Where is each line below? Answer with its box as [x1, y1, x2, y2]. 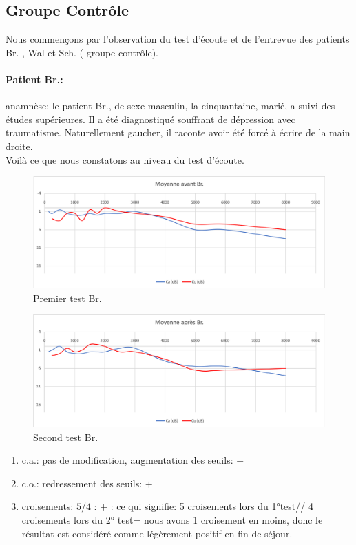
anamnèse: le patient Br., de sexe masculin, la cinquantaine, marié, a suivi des [6, 98, 335, 113]
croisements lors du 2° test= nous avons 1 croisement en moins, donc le [21, 513, 323, 526]
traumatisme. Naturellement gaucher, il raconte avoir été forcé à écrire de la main [6, 125, 350, 140]
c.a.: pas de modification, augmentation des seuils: [21, 453, 233, 467]
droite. [6, 138, 33, 153]
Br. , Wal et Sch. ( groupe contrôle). [6, 45, 158, 59]
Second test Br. [33, 429, 98, 444]
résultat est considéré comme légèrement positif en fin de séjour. [21, 526, 293, 540]
